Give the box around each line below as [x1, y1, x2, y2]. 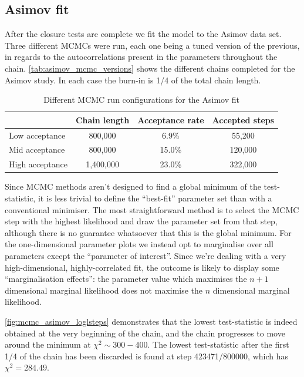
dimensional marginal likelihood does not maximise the [5, 284, 203, 296]
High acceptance [9, 158, 67, 170]
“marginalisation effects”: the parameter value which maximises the [5, 272, 247, 285]
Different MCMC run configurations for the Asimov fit [43, 93, 239, 106]
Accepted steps [212, 113, 275, 126]
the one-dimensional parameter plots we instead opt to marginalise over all [5, 238, 273, 250]
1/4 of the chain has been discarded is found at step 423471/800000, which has [5, 349, 289, 362]
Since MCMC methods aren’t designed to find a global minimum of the [5, 180, 261, 193]
